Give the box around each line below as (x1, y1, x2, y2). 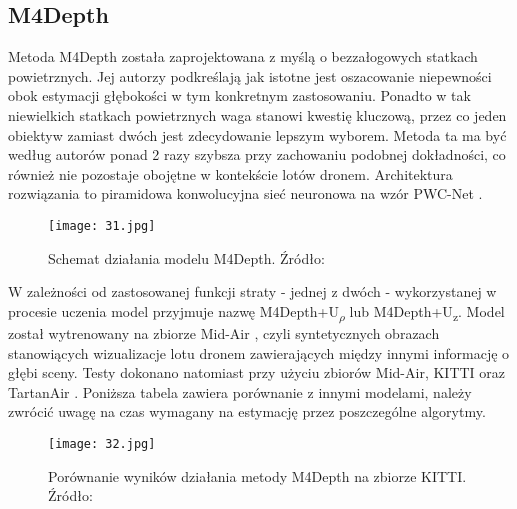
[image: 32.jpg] (48, 436, 156, 451)
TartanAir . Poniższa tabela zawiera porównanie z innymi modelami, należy (8, 381, 472, 402)
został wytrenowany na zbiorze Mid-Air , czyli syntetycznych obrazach (8, 322, 440, 343)
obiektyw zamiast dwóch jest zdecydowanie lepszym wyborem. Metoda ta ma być (8, 124, 507, 145)
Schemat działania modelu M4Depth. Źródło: (48, 247, 325, 268)
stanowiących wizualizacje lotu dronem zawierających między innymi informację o (8, 342, 510, 363)
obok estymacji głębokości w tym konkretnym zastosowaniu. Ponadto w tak (8, 85, 471, 106)
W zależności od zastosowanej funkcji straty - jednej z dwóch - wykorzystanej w (8, 281, 497, 302)
